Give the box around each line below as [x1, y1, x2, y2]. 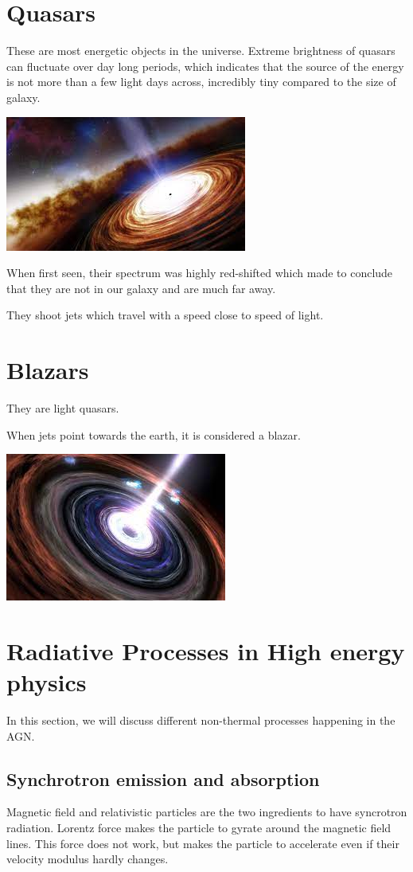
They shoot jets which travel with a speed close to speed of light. [6, 307, 324, 323]
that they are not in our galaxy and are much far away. [6, 280, 276, 296]
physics [6, 666, 87, 698]
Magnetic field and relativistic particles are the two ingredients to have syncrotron [6, 804, 407, 820]
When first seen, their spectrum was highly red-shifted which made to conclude [6, 264, 393, 281]
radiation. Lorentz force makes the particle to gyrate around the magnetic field [6, 819, 392, 836]
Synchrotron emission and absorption [6, 766, 320, 791]
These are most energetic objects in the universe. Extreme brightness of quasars [6, 42, 395, 59]
